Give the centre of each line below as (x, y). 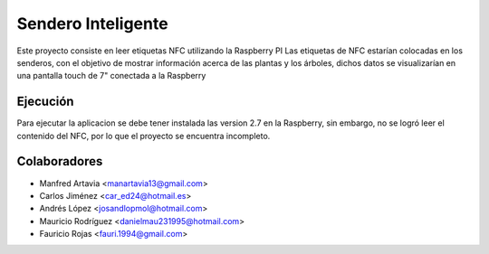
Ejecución (45, 102)
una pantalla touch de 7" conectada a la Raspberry (111, 76)
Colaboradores (60, 161)
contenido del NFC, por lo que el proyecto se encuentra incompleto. (144, 136)
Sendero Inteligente (92, 24)
